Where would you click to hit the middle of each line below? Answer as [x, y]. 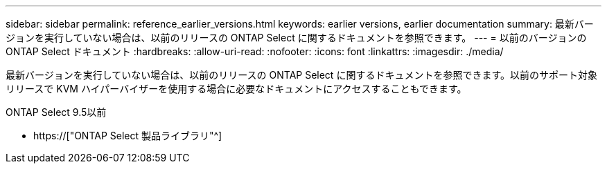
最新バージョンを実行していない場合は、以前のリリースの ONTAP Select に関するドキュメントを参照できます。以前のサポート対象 [301, 75]
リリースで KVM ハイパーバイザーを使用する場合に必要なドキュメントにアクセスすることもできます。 [236, 89]
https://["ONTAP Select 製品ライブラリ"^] [128, 136]
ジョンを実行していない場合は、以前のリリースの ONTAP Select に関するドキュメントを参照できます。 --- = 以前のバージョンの [296, 38]
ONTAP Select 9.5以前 [56, 112]
